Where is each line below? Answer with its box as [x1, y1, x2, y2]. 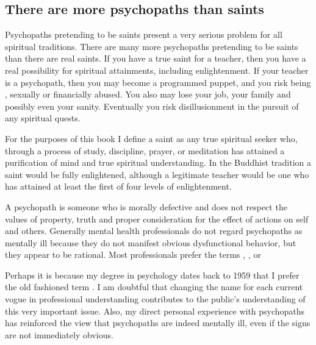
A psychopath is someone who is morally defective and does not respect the [5, 200, 287, 213]
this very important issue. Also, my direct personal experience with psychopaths [5, 304, 305, 317]
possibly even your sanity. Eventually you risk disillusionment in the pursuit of [5, 99, 299, 112]
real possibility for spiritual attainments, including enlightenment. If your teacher [5, 63, 309, 76]
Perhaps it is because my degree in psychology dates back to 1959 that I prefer [5, 268, 300, 281]
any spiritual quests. [5, 112, 81, 124]
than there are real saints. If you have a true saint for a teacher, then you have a [5, 52, 306, 65]
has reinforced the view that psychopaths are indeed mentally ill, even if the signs [5, 316, 311, 329]
